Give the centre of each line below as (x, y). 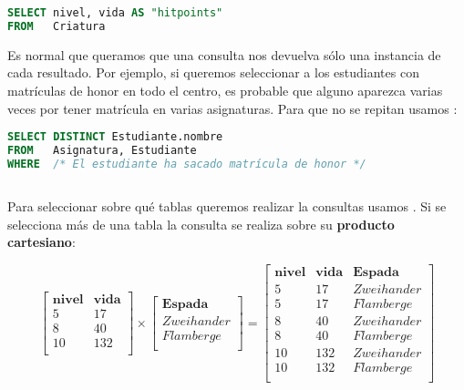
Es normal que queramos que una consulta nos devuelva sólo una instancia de (224, 54)
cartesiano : (41, 242)
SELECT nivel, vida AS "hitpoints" (115, 13)
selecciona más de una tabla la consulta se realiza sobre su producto (201, 224)
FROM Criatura (57, 26)
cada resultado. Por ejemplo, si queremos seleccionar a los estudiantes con (213, 72)
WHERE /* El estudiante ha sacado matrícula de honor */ (187, 164)
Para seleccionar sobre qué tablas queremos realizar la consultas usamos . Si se (227, 206)
